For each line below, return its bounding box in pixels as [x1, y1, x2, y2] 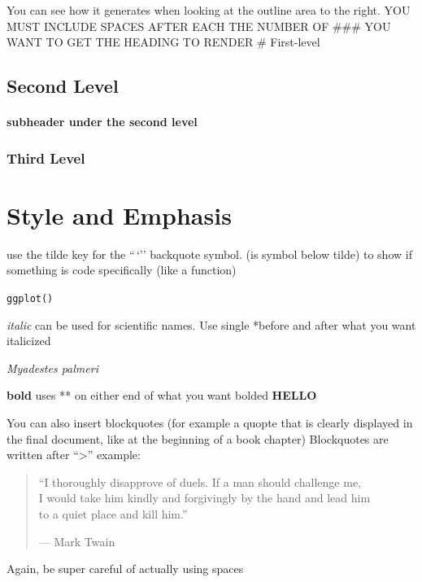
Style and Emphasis [7, 198, 232, 231]
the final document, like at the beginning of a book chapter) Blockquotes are [7, 430, 389, 447]
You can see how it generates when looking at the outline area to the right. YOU [7, 2, 411, 18]
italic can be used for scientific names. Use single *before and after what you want [7, 316, 416, 333]
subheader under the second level [7, 113, 198, 130]
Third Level [7, 147, 85, 168]
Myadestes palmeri [7, 359, 98, 376]
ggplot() [7, 292, 54, 304]
